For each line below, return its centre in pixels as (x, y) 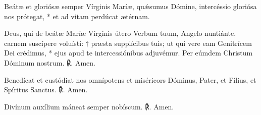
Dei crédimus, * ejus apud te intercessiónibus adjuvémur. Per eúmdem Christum (128, 53)
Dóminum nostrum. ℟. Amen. (50, 62)
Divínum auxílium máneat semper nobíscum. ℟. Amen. (89, 106)
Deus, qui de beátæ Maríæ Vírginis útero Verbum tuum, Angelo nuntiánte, (120, 33)
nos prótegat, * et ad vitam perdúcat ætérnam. (77, 16)
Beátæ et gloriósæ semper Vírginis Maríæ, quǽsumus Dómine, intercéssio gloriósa (130, 6)
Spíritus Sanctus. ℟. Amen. (46, 90)
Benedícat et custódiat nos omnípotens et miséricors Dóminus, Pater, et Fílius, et (130, 79)
